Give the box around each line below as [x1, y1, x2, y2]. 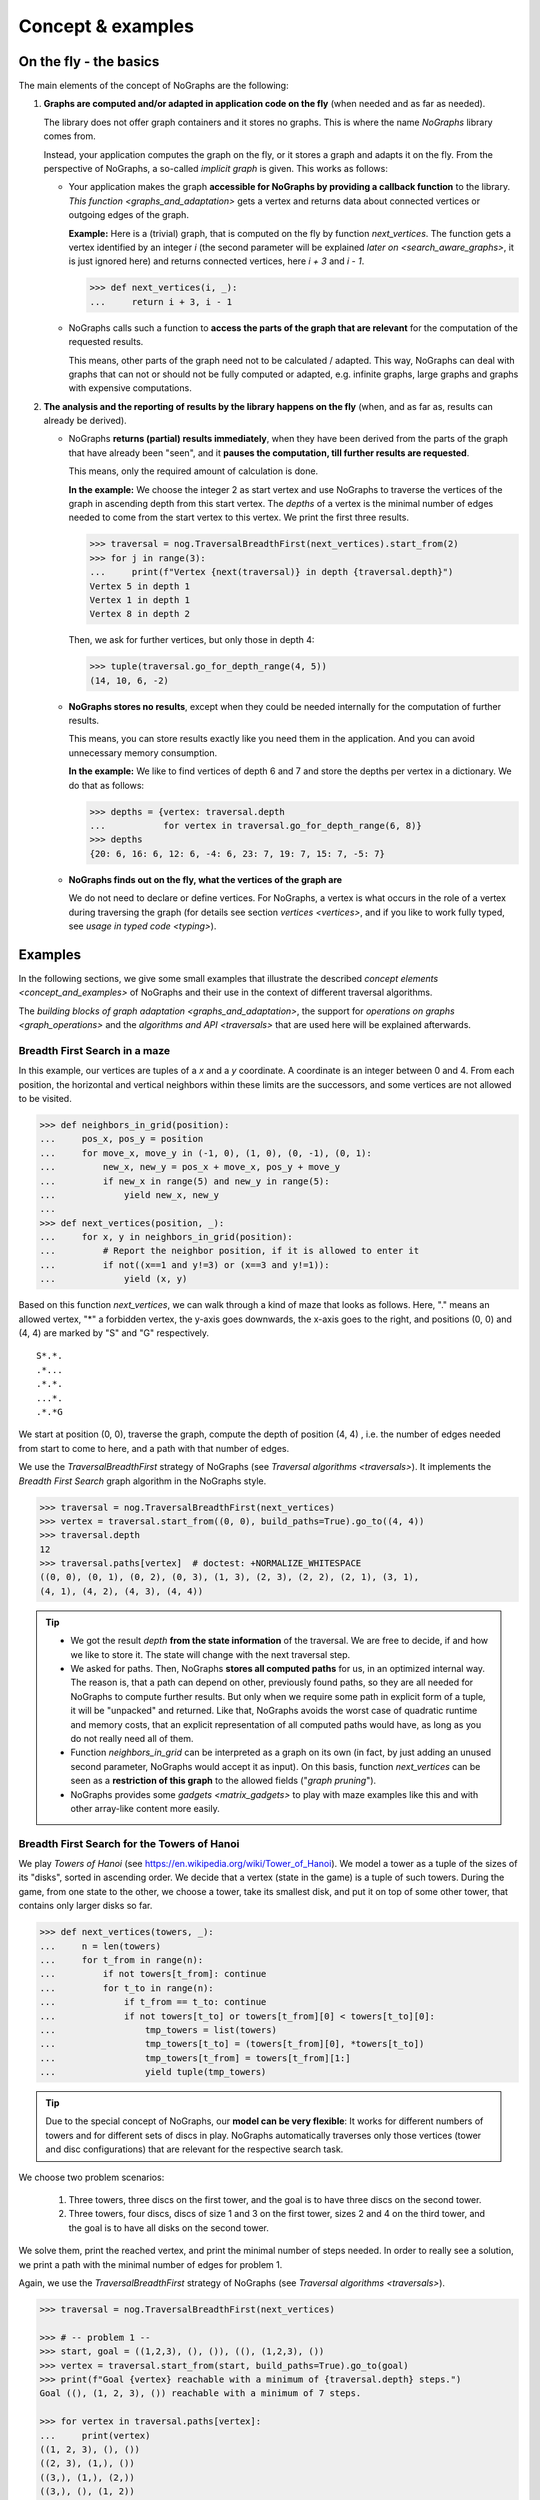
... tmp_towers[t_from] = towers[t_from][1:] [39, 2052, 351, 2064]
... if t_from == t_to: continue [39, 1996, 267, 2008]
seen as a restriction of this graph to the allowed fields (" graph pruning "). [70, 1775, 377, 1787]
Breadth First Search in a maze [18, 1043, 170, 1057]
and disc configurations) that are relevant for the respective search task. [45, 2143, 344, 2155]
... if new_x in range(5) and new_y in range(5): [39, 1175, 330, 1187]
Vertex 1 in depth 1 [89, 594, 190, 605]
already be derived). [43, 415, 127, 427]
